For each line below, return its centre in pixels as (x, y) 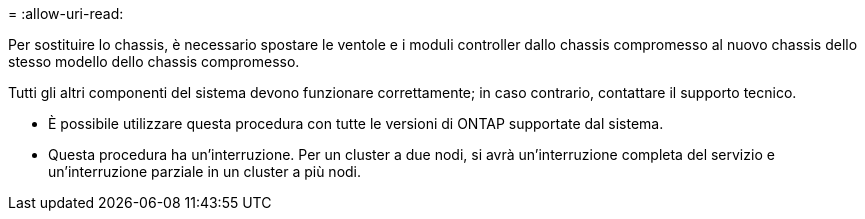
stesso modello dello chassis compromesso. (154, 61)
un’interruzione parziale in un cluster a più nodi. (205, 171)
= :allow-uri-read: (66, 13)
